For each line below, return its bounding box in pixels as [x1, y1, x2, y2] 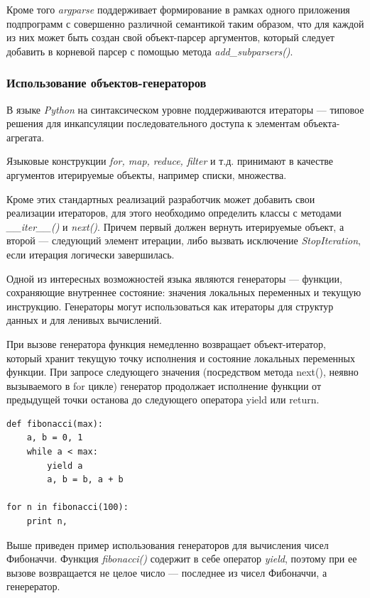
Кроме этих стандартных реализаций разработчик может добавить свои [6, 191, 315, 206]
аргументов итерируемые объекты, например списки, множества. [6, 167, 287, 182]
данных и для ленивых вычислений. [6, 312, 162, 327]
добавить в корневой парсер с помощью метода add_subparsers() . [6, 43, 293, 58]
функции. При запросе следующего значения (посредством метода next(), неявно [6, 364, 359, 379]
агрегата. [6, 129, 45, 144]
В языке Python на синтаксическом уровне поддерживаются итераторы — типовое [6, 102, 364, 116]
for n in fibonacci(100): [6, 502, 129, 513]
